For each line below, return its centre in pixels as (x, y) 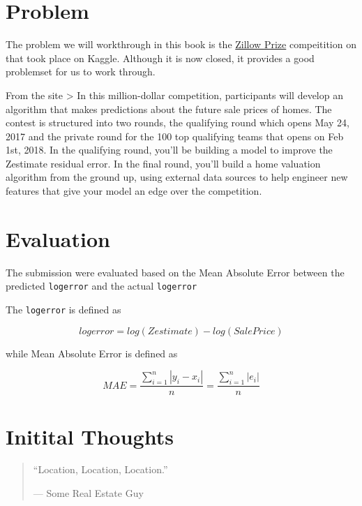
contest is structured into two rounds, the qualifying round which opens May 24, (178, 122)
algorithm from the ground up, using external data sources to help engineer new (177, 177)
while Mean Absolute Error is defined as (92, 353)
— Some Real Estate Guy (88, 493)
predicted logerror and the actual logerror (101, 286)
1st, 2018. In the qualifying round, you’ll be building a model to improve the (169, 150)
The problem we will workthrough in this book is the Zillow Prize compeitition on (181, 44)
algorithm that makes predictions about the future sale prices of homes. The (169, 109)
